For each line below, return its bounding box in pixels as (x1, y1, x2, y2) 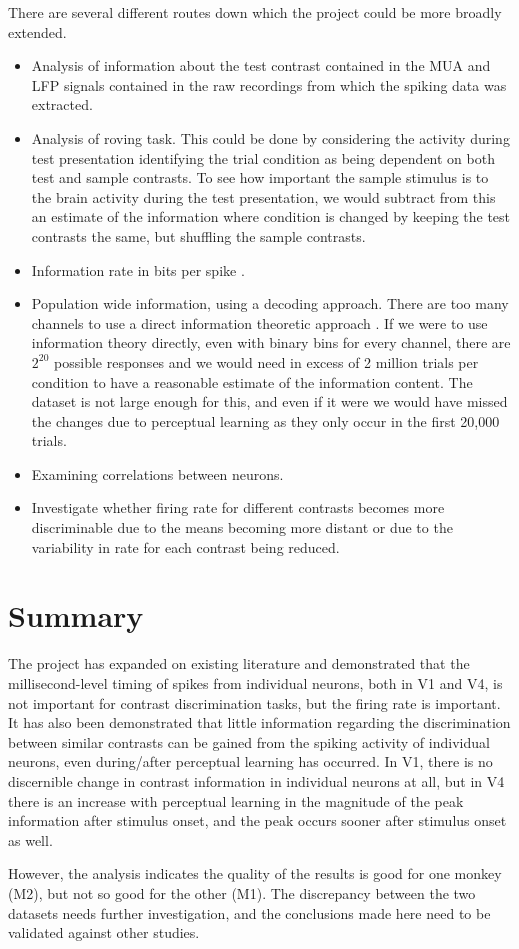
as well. (8, 829, 53, 850)
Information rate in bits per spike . (31, 259, 245, 280)
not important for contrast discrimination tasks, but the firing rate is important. (8, 692, 501, 713)
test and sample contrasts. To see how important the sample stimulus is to (31, 167, 489, 188)
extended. (8, 21, 67, 42)
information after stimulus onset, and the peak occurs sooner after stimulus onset (8, 810, 507, 831)
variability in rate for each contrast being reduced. (31, 536, 340, 557)
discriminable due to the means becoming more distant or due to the (31, 517, 453, 538)
